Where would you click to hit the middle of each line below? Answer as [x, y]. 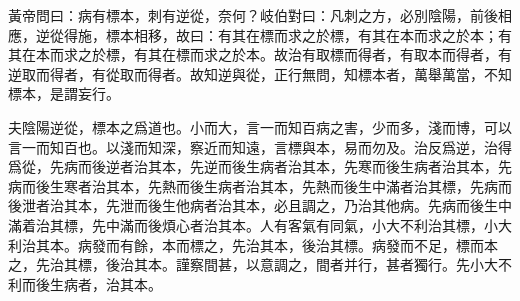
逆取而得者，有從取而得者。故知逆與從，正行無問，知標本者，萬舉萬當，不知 [260, 73]
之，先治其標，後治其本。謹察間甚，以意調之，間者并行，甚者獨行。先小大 [253, 264]
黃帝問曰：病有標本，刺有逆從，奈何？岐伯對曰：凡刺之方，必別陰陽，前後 [253, 15]
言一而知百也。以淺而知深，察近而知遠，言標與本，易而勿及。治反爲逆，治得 [260, 146]
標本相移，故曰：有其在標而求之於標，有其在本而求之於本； [301, 34]
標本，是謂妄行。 [64, 93]
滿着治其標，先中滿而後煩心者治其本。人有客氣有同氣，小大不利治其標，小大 [260, 224]
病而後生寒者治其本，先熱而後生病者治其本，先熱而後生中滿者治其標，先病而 [260, 185]
